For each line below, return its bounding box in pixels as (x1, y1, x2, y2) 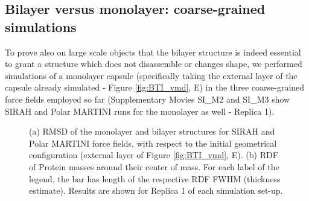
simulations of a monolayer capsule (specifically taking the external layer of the (5, 69, 298, 81)
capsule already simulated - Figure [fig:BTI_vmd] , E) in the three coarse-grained (5, 81, 305, 94)
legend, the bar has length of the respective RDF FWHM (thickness (29, 172, 281, 185)
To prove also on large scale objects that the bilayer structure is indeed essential (5, 45, 301, 58)
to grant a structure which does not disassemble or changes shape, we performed (5, 57, 302, 70)
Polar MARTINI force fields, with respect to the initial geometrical (29, 136, 277, 149)
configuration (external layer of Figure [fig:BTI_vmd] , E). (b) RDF (29, 148, 278, 161)
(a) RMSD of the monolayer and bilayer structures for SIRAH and (29, 125, 275, 138)
